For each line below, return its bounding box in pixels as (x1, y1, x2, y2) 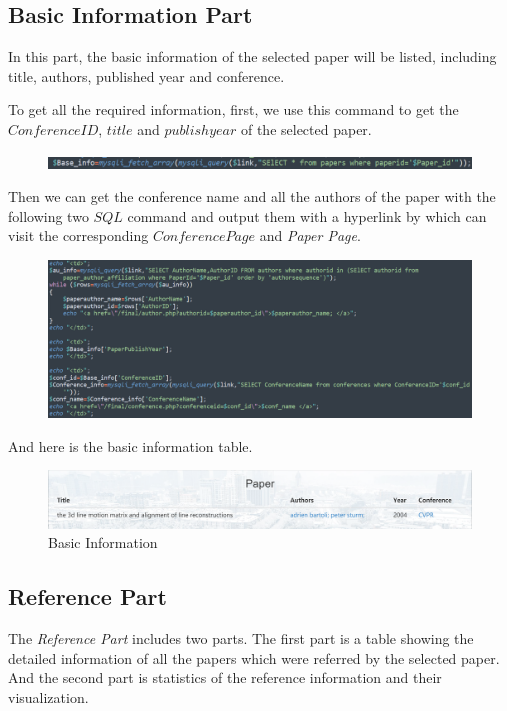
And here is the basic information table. (8, 435, 253, 456)
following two (8, 205, 89, 226)
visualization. (8, 686, 89, 707)
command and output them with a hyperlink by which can (127, 205, 487, 226)
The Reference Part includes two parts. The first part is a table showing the (8, 628, 474, 649)
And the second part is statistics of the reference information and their (8, 667, 442, 688)
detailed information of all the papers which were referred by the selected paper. (8, 647, 500, 668)
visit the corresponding (8, 225, 149, 246)
